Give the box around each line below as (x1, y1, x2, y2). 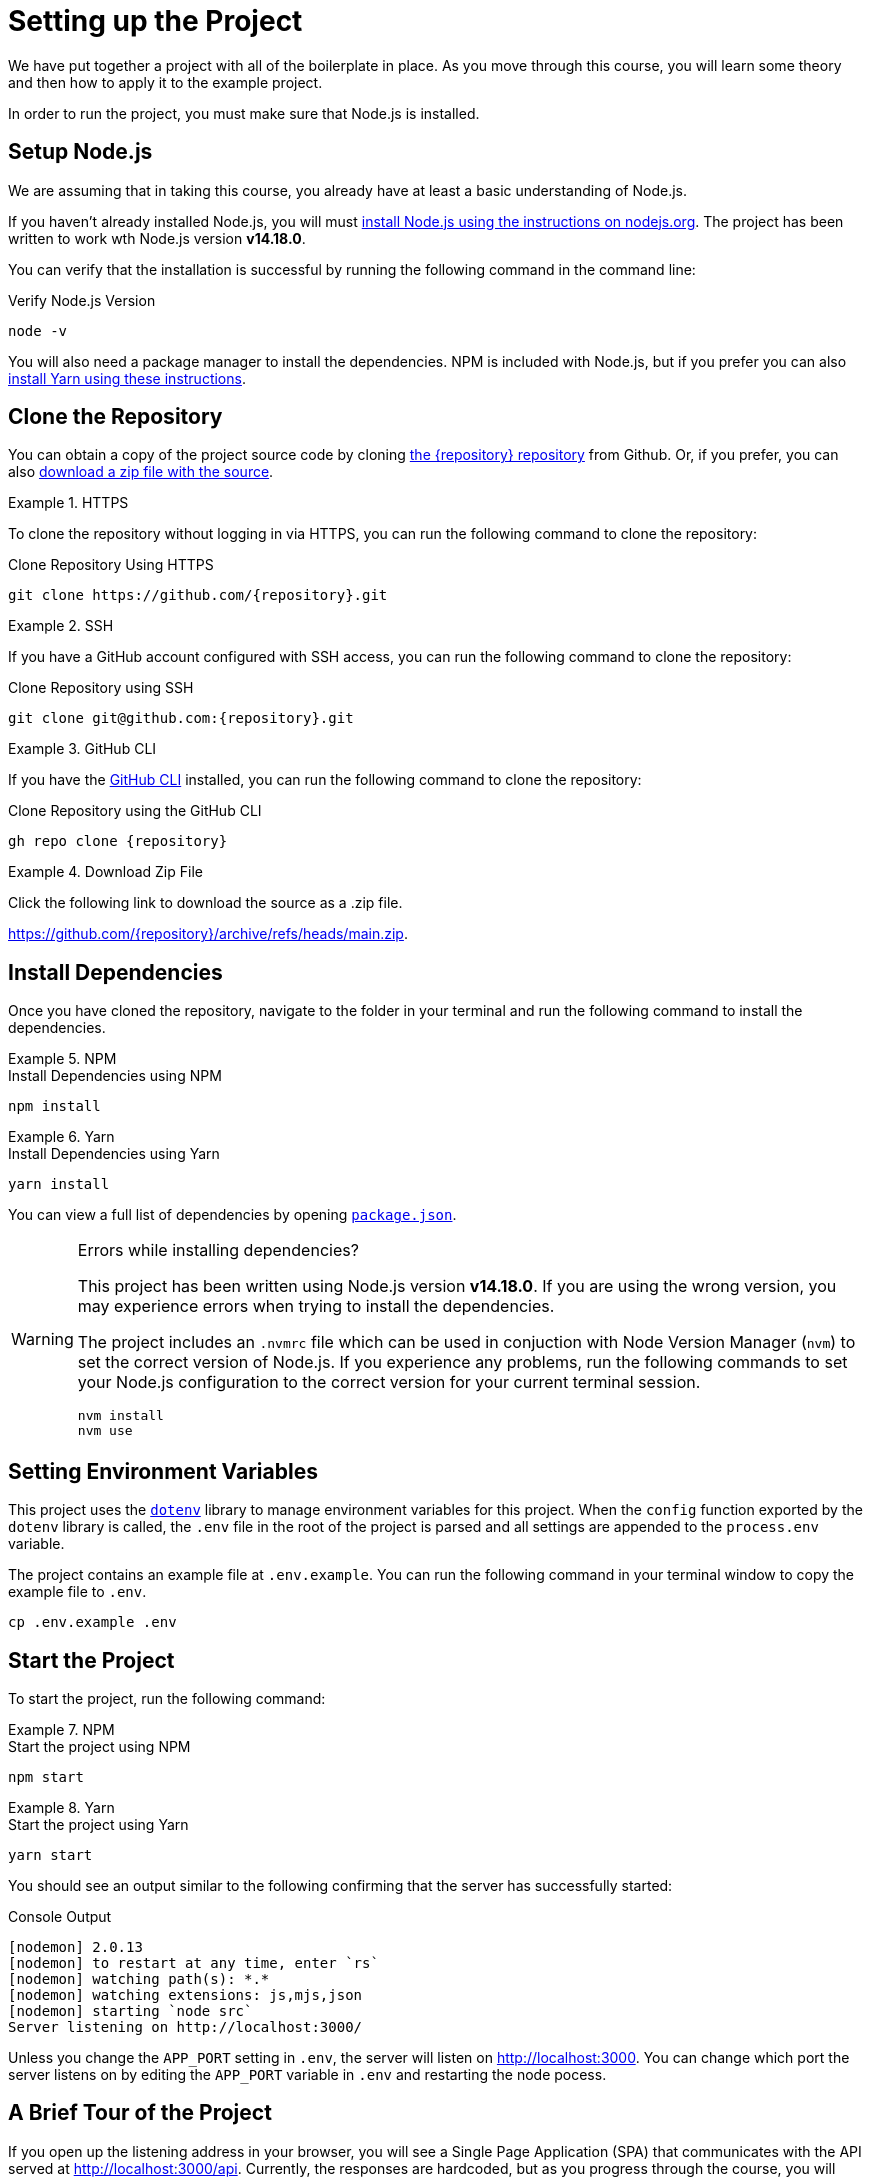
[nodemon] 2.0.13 (8, 1938, 143, 1955)
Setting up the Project (8, 4, 303, 38)
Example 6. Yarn (8, 1128, 115, 1146)
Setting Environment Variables (8, 1458, 318, 1484)
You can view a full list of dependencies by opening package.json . (8, 1206, 457, 1224)
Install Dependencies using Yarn (8, 1145, 220, 1163)
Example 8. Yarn (8, 1798, 115, 1816)
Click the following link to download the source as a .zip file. (8, 894, 403, 912)
